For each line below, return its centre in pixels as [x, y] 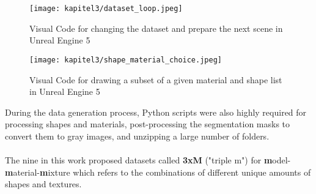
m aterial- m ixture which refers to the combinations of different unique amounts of [158, 172]
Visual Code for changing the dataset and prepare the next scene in [156, 28]
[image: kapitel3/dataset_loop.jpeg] [106, 9]
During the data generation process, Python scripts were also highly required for [156, 112]
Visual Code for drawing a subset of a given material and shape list [156, 79]
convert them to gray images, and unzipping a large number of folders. [137, 136]
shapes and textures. [43, 184]
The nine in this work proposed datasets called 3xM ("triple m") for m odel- [148, 160]
